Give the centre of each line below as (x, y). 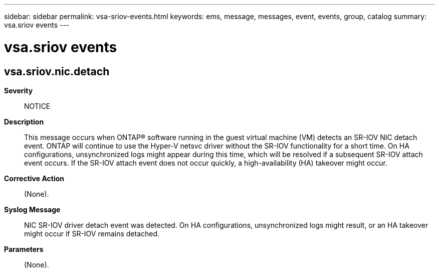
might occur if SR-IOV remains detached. (92, 233)
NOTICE (37, 106)
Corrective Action (34, 178)
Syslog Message (32, 209)
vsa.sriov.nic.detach (57, 71)
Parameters (24, 249)
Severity (19, 90)
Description (24, 121)
